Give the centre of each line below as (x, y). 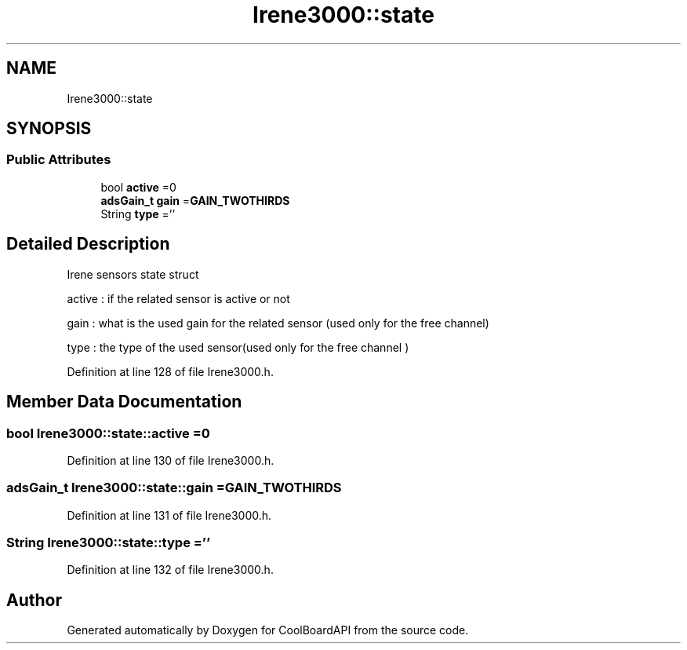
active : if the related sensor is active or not (178, 298)
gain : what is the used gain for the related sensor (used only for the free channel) (278, 323)
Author (34, 600)
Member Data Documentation (124, 402)
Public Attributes (59, 160)
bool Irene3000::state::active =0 (108, 433)
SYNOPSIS (49, 129)
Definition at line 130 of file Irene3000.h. (171, 460)
